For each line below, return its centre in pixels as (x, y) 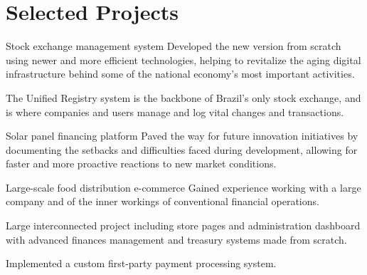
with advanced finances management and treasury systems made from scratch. (176, 239)
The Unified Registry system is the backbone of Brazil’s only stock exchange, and (183, 97)
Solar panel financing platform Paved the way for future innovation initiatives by (182, 136)
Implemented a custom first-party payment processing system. (141, 263)
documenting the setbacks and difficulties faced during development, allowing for (182, 149)
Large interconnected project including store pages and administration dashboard (183, 225)
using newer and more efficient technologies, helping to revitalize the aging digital (183, 59)
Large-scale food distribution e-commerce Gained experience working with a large (183, 187)
